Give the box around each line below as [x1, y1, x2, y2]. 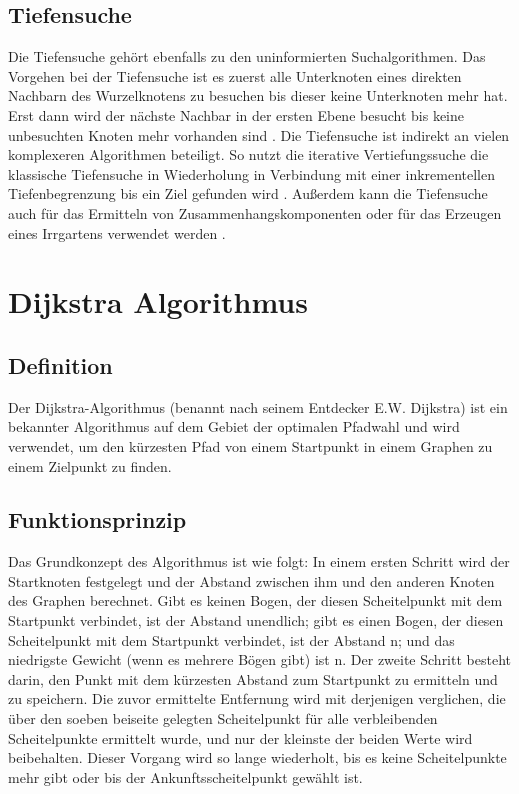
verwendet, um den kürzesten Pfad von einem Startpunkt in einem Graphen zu [8, 435, 493, 456]
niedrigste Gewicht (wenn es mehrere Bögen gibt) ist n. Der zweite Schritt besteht [8, 649, 511, 670]
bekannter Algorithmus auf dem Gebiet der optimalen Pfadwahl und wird [8, 416, 460, 437]
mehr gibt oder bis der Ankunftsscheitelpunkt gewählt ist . [8, 766, 363, 787]
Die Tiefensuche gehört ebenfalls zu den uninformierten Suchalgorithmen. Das [8, 46, 486, 67]
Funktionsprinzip [8, 504, 187, 535]
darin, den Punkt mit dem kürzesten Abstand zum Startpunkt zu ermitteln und [8, 668, 498, 689]
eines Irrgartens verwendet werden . [8, 222, 226, 243]
